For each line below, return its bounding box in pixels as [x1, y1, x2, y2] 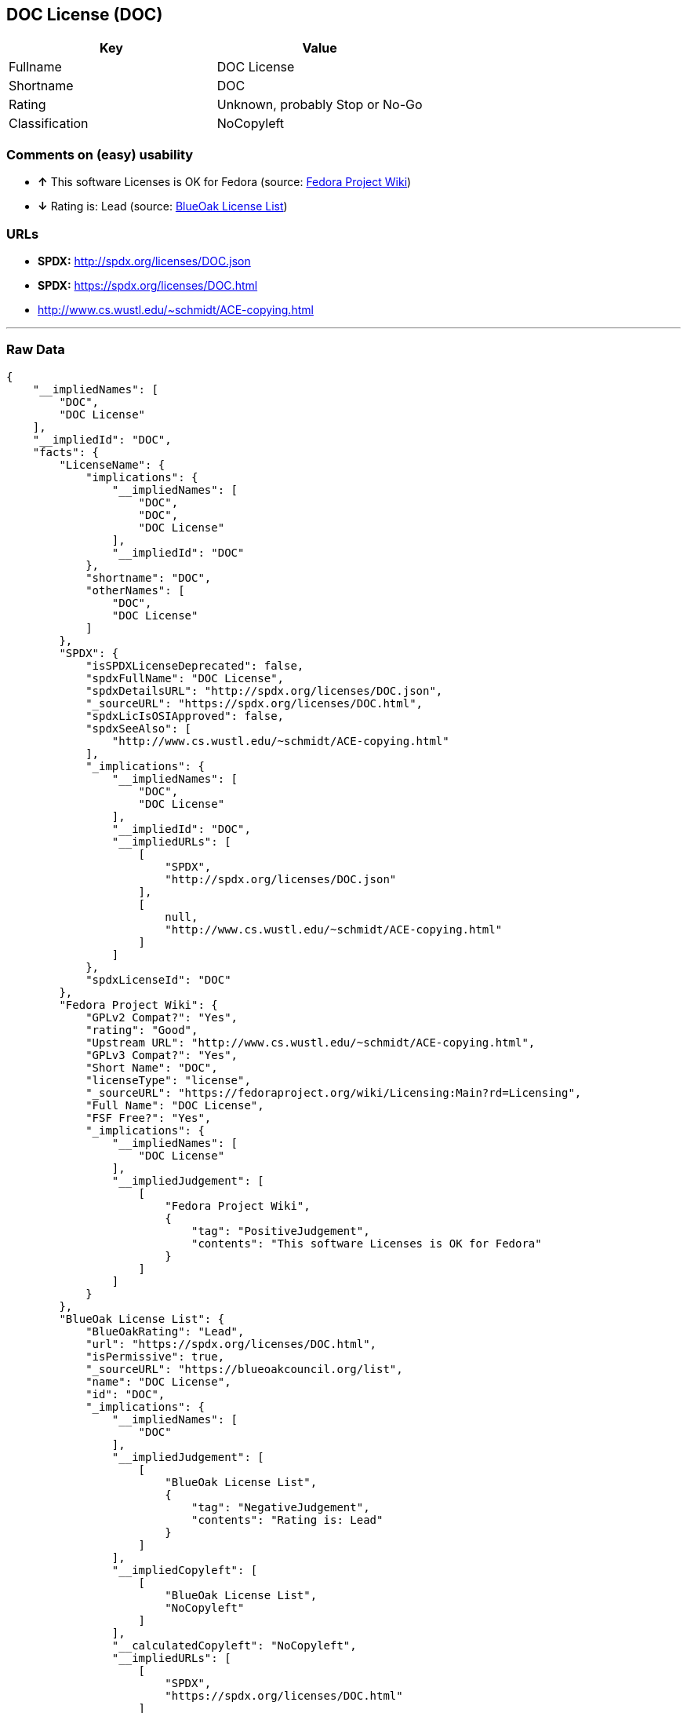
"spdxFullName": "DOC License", [85, 671, 285, 685]
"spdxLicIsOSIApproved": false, [85, 709, 285, 722]
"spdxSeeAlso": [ [85, 721, 192, 735]
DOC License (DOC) [6, 5, 163, 24]
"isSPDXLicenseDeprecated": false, [85, 659, 304, 672]
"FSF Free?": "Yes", [85, 1111, 212, 1124]
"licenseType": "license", [85, 1073, 251, 1087]
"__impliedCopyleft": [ [111, 1563, 258, 1576]
